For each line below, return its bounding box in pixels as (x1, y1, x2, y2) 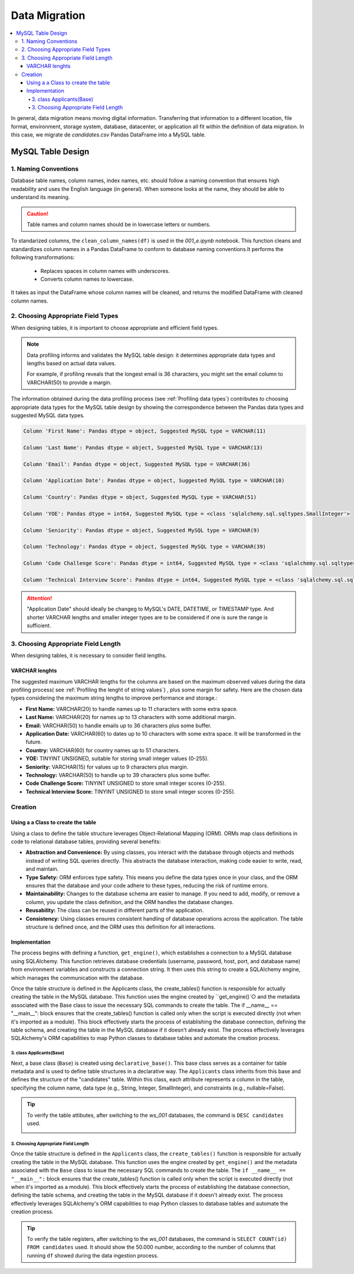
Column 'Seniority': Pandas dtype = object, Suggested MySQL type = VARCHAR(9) (23, 526, 260, 534)
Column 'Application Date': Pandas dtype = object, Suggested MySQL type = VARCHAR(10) (23, 477, 285, 484)
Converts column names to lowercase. (40, 275, 134, 282)
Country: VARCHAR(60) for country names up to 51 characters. (25, 746, 180, 753)
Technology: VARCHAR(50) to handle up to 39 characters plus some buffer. (25, 771, 211, 778)
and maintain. (25, 866, 59, 873)
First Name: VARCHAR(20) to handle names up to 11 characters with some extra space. (25, 705, 238, 712)
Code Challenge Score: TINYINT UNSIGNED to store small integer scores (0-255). (25, 780, 227, 787)
